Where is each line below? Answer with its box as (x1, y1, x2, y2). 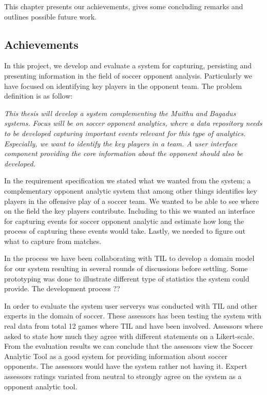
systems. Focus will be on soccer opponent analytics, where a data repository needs (4, 118, 262, 128)
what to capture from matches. (4, 235, 102, 246)
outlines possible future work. (4, 11, 97, 22)
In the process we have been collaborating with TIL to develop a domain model (4, 253, 255, 264)
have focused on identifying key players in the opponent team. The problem (4, 80, 242, 91)
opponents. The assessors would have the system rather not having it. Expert (4, 361, 247, 371)
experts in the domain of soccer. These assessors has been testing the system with (4, 310, 262, 321)
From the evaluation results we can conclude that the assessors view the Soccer (4, 341, 253, 351)
